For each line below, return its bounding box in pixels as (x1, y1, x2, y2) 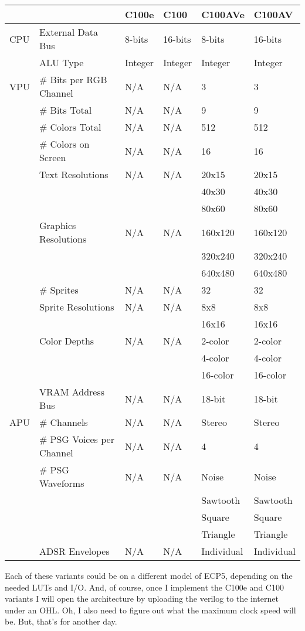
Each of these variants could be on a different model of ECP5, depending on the (5, 569, 293, 581)
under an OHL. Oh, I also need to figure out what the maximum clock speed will (5, 603, 296, 616)
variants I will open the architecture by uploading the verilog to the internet (5, 592, 279, 605)
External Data (39, 25, 98, 39)
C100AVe (201, 8, 245, 21)
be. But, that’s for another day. (5, 615, 117, 627)
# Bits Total (39, 103, 92, 117)
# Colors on (39, 137, 90, 151)
